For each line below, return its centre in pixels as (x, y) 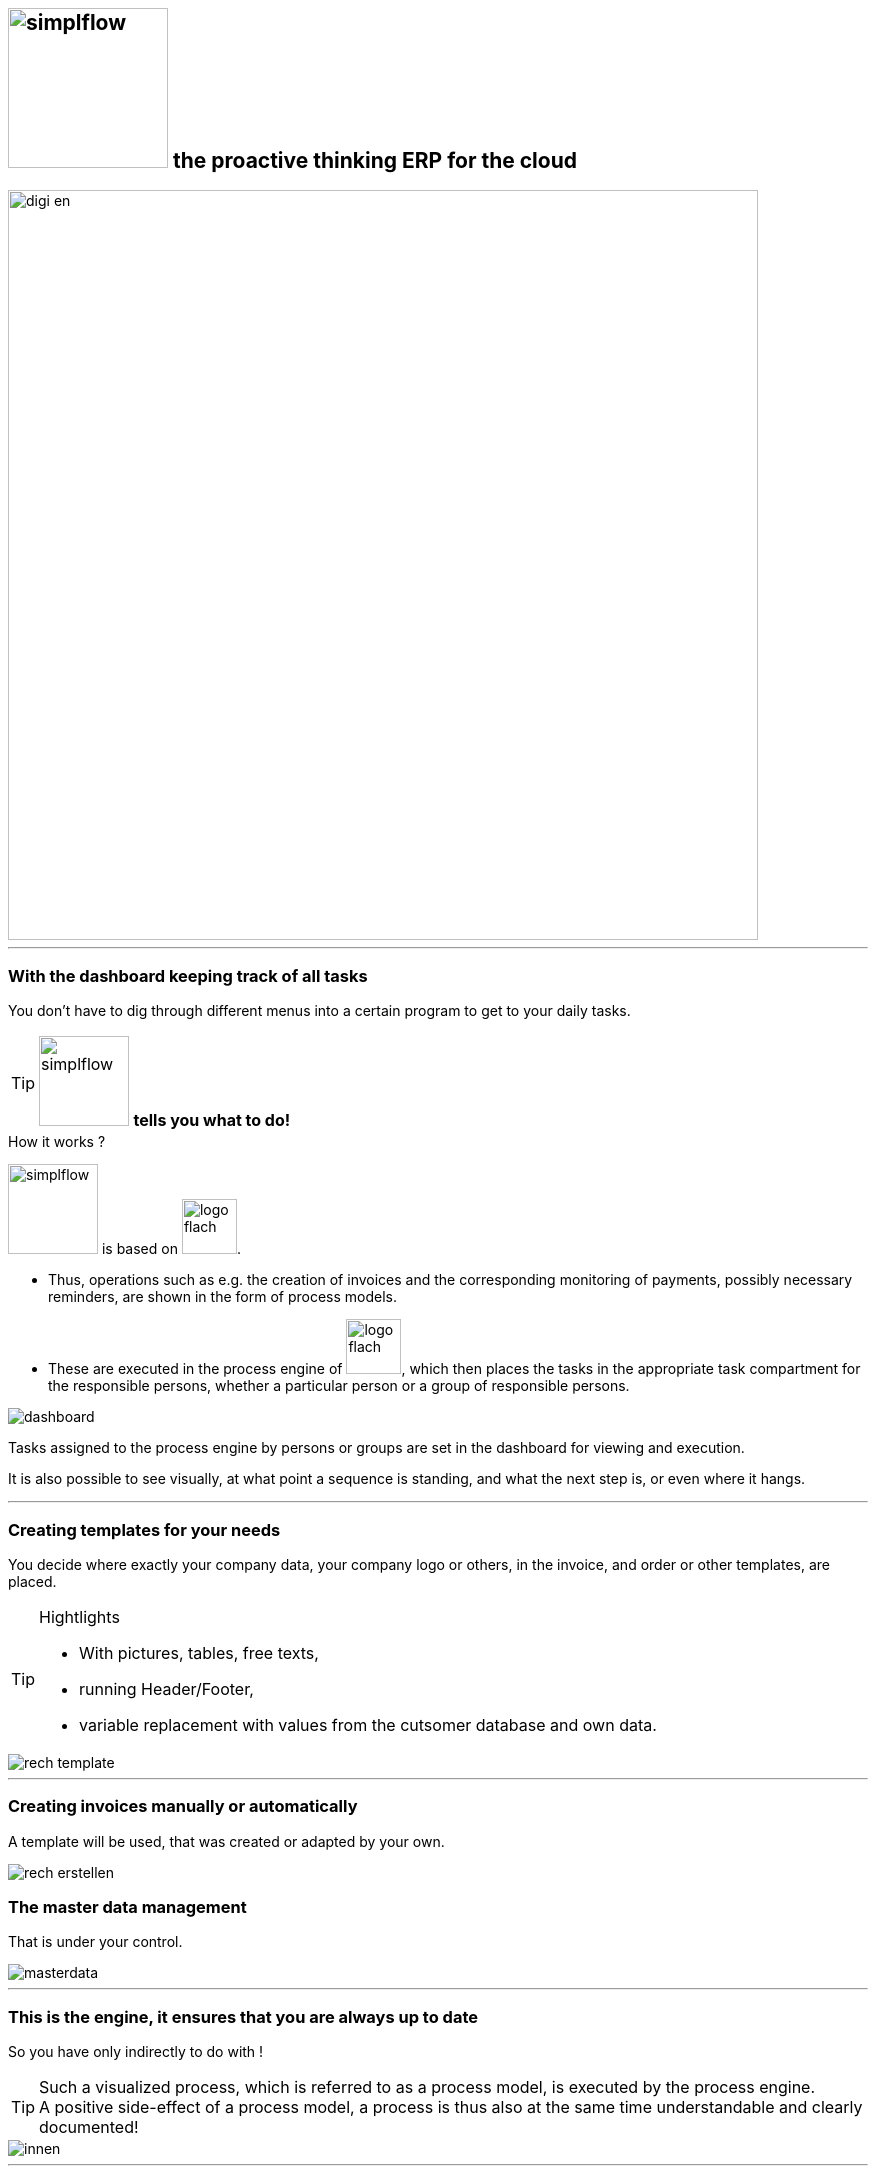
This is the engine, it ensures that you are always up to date (243, 2016)
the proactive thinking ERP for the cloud (374, 160)
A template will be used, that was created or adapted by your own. (226, 1841)
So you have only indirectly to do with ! (136, 2052)
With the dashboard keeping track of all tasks (188, 975)
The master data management (127, 1907)
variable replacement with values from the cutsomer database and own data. (368, 1724)
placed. (32, 1581)
